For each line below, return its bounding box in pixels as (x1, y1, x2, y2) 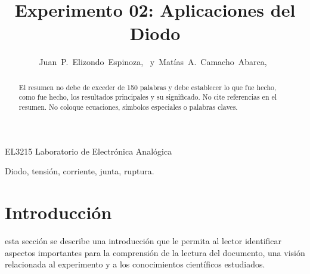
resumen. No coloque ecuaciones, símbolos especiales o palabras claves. (18, 102, 238, 112)
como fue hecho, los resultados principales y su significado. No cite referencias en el (18, 92, 277, 102)
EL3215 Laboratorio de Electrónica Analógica (5, 144, 172, 157)
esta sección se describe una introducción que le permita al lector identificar (5, 234, 282, 247)
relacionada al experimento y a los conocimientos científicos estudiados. (5, 258, 265, 270)
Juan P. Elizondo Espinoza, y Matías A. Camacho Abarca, (39, 56, 267, 68)
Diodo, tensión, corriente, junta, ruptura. (5, 165, 154, 177)
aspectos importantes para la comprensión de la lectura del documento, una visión (5, 246, 305, 258)
